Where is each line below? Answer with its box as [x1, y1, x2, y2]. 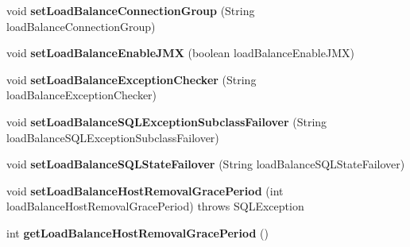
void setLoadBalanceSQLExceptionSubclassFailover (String [6, 113, 327, 129]
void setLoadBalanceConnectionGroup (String [6, 2, 255, 18]
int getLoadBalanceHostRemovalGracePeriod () [6, 224, 269, 241]
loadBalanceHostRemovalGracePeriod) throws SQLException [6, 198, 304, 214]
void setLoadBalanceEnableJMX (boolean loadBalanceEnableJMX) [6, 44, 354, 61]
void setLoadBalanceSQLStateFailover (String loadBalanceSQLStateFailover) [6, 156, 405, 172]
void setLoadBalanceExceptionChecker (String [6, 71, 257, 87]
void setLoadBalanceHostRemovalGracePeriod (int [6, 182, 284, 199]
